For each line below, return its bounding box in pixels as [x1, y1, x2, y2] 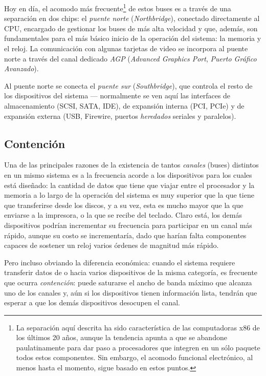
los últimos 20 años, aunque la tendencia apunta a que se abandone [16, 332, 227, 343]
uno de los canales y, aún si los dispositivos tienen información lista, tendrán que [4, 287, 257, 298]
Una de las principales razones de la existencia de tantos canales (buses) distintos [4, 159, 259, 170]
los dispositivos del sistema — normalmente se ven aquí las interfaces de [4, 90, 231, 101]
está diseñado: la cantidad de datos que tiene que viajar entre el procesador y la [4, 179, 255, 190]
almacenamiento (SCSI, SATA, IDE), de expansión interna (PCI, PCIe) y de [4, 100, 245, 111]
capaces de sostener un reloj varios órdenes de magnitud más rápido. [4, 240, 219, 250]
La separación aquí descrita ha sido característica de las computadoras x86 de [16, 322, 260, 332]
